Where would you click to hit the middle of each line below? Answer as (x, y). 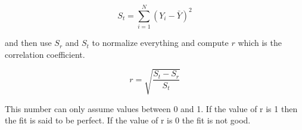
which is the (260, 43)
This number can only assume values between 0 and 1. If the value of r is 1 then (151, 108)
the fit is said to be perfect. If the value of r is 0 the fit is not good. (128, 120)
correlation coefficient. (45, 54)
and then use (28, 43)
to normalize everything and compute (160, 43)
